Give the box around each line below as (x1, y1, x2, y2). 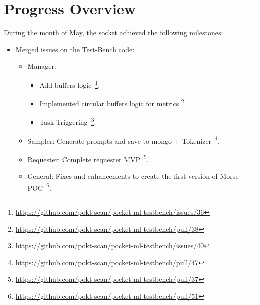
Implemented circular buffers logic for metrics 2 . (39, 97, 186, 108)
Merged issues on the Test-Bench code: (15, 44, 135, 54)
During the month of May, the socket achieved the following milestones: (4, 27, 223, 38)
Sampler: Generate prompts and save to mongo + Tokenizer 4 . (27, 134, 220, 146)
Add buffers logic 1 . (39, 78, 100, 90)
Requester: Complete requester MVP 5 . (27, 152, 149, 164)
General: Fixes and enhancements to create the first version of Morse (27, 171, 239, 181)
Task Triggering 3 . (39, 115, 96, 127)
